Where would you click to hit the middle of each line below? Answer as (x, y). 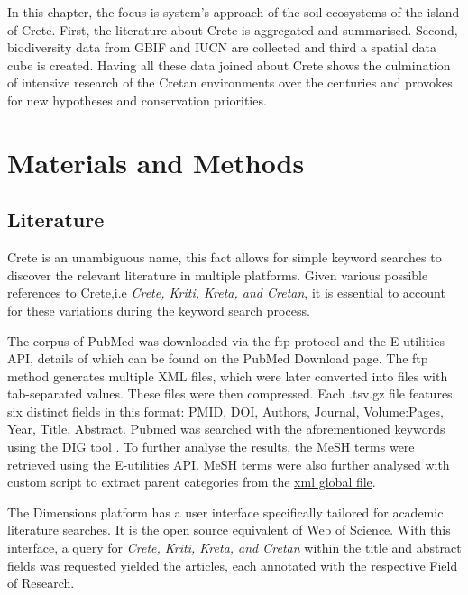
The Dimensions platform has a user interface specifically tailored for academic (225, 512)
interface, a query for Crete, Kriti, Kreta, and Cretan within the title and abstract (234, 548)
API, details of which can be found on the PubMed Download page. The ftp (218, 358)
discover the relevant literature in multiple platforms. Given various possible (218, 275)
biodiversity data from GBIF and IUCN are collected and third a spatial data (222, 47)
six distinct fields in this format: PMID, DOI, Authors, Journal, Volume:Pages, (225, 411)
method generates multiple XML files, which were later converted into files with (228, 375)
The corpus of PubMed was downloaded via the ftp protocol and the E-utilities (226, 340)
